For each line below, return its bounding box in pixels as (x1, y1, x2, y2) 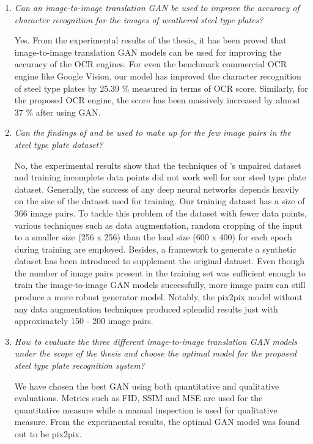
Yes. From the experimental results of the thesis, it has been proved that (14, 34, 287, 46)
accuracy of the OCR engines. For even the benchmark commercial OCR (14, 57, 287, 70)
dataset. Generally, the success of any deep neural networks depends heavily (14, 182, 299, 195)
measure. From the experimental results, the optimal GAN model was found (14, 415, 300, 428)
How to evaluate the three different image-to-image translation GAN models (14, 335, 298, 347)
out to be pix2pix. (14, 427, 82, 440)
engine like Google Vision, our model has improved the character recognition (14, 69, 301, 82)
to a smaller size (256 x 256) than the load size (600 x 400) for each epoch (14, 231, 292, 243)
